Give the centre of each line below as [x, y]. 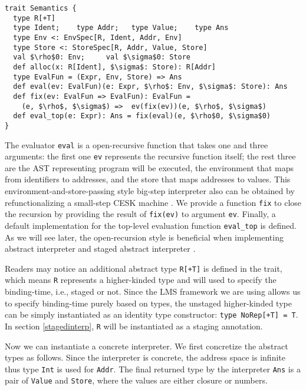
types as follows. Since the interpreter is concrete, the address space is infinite [145, 357]
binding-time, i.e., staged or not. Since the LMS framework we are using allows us [153, 291]
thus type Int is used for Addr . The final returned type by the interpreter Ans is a [153, 369]
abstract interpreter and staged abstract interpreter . [100, 249]
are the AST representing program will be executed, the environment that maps [149, 167]
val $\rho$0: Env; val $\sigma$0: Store [102, 57]
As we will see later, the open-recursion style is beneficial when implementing [144, 237]
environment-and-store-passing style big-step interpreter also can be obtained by [150, 191]
